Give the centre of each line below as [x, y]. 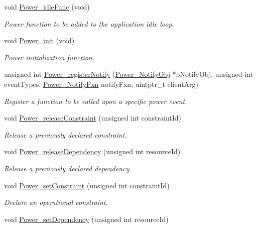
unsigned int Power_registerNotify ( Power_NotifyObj [87, 74]
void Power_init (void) [39, 40]
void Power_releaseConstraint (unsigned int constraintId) [93, 118]
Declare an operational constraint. [56, 202]
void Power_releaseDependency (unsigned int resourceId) [92, 151]
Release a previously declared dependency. [68, 168]
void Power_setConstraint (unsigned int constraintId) [87, 185]
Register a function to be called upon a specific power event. [96, 101]
